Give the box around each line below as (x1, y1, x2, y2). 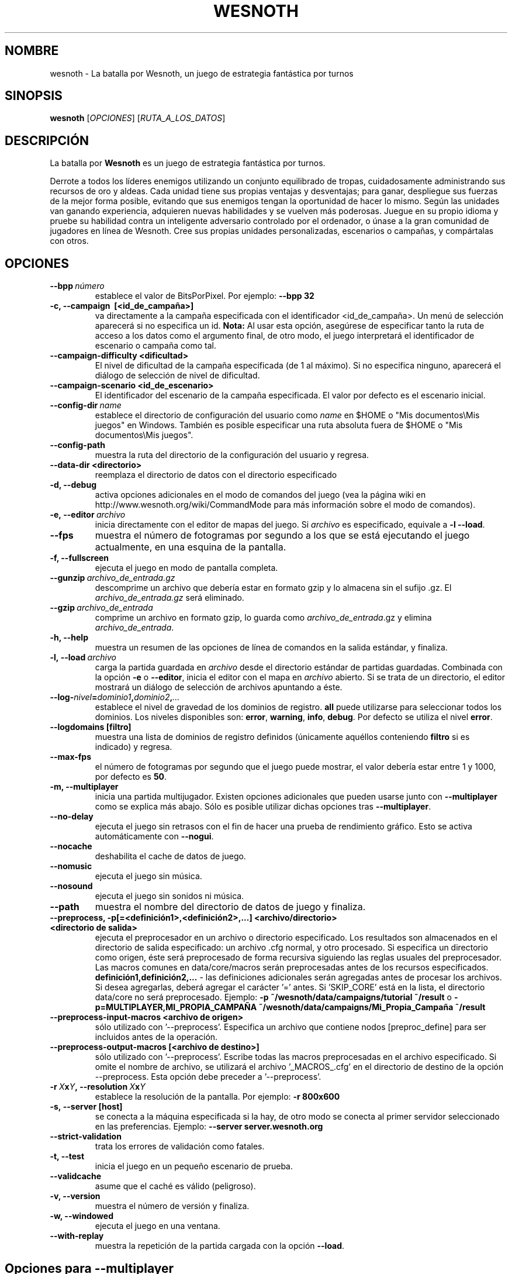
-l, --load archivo (50, 652, 116, 663)
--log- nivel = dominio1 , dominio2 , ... (50, 692, 180, 703)
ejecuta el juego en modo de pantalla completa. (95, 563, 278, 573)
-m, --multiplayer (50, 781, 119, 792)
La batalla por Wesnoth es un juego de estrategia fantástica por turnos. (50, 158, 326, 168)
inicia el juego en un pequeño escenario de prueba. (95, 1161, 293, 1172)
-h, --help (50, 632, 88, 643)
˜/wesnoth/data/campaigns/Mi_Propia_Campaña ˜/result (258, 1002, 486, 1013)
